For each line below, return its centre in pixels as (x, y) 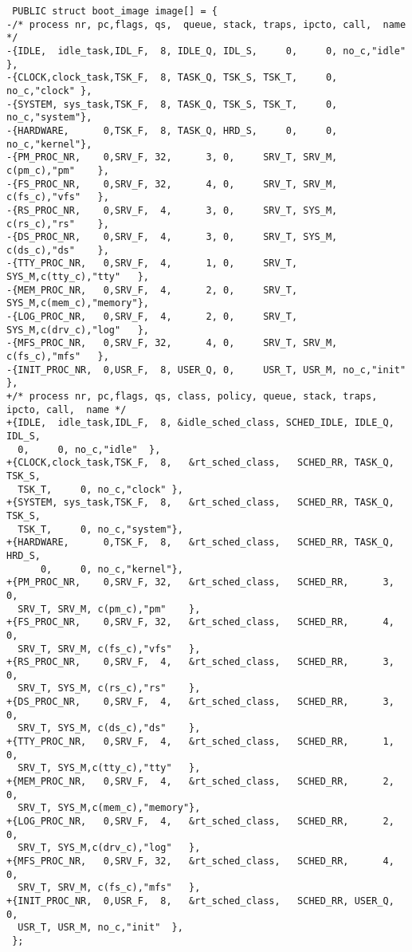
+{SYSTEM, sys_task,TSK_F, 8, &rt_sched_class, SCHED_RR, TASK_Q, (200, 503)
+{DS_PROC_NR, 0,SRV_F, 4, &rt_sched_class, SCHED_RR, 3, (200, 702)
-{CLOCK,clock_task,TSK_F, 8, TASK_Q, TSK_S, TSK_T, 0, (172, 78)
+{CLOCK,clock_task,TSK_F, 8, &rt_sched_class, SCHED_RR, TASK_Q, (200, 463)
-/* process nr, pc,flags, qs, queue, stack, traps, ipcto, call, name (206, 24)
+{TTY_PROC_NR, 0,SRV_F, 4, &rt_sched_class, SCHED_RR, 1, (200, 742)
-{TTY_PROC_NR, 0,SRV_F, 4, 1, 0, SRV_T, (152, 264)
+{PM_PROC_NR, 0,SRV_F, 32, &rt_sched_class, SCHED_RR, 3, (200, 582)
